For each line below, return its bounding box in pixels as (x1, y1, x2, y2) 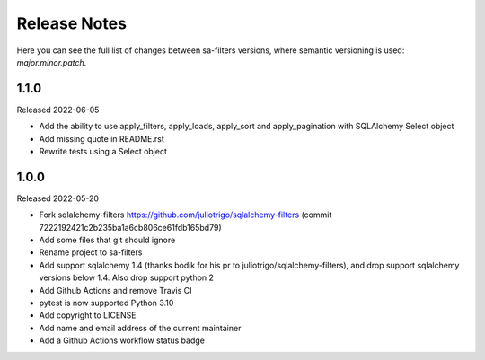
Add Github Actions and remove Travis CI (39, 285, 192, 295)
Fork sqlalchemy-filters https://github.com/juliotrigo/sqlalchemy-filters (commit (39, 209, 332, 220)
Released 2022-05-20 (16, 193, 99, 204)
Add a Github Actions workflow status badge (39, 335, 206, 346)
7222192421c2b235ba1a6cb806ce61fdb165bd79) (39, 222, 222, 233)
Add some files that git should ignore (39, 234, 176, 246)
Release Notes (16, 13, 128, 33)
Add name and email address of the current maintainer (39, 322, 242, 333)
